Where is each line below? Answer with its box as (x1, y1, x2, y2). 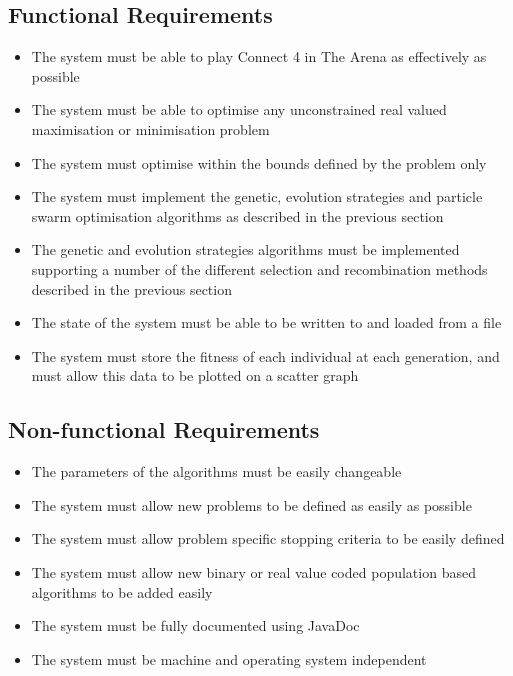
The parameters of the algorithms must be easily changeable (31, 461, 402, 482)
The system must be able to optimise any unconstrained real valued (31, 99, 447, 120)
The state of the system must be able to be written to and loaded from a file (31, 312, 502, 333)
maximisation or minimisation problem (31, 118, 270, 139)
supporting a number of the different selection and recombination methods (31, 258, 488, 279)
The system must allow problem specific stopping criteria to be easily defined (31, 528, 505, 549)
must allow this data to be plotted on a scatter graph (31, 365, 359, 386)
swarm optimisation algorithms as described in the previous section (31, 205, 444, 226)
